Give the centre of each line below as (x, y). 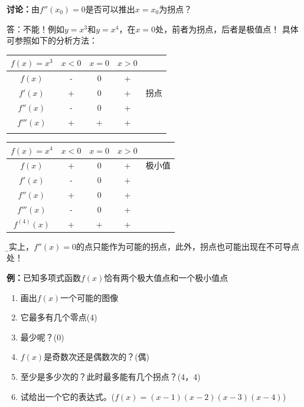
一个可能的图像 (89, 297)
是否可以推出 (110, 9)
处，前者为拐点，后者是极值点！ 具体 (227, 29)
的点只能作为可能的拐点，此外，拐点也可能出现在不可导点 (188, 246)
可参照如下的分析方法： (52, 40)
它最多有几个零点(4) (59, 317)
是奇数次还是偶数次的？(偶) (97, 357)
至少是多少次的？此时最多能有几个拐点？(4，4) (110, 376)
